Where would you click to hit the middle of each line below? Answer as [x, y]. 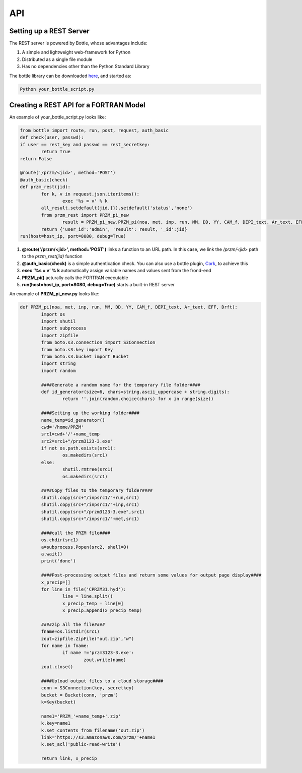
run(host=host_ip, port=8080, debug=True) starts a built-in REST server [98, 284]
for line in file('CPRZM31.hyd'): [84, 589]
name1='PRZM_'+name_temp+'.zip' [81, 716]
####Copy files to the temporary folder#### [97, 491]
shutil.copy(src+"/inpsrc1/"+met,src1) [90, 519]
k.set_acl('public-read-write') [81, 744]
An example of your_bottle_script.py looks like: [58, 117]
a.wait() [52, 554]
